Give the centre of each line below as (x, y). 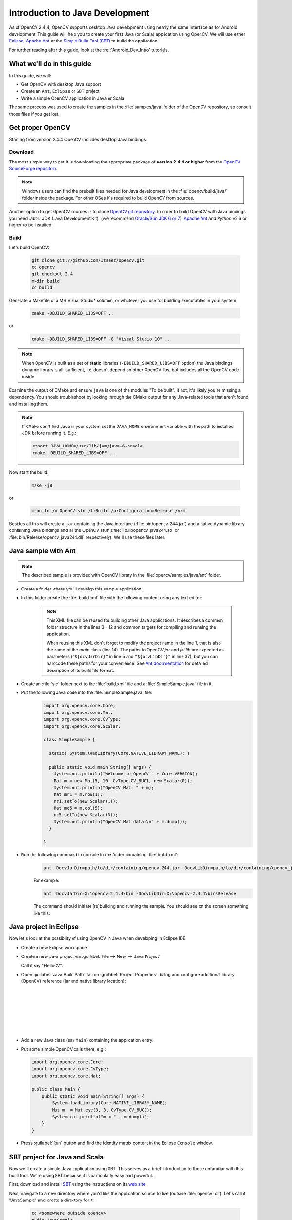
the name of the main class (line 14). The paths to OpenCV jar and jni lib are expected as (135, 650)
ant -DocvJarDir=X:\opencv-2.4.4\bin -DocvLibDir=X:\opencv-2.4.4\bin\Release (140, 894)
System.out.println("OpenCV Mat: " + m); (104, 788)
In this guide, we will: (30, 75)
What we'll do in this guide (50, 64)
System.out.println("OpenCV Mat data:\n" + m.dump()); (120, 822)
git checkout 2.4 (52, 274)
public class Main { (56, 1089)
